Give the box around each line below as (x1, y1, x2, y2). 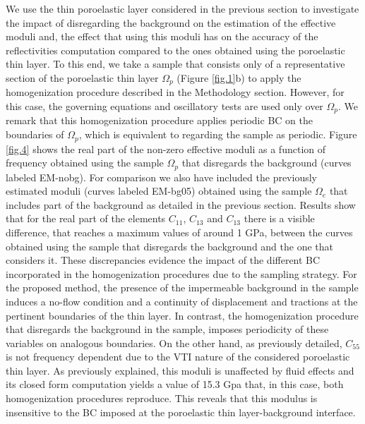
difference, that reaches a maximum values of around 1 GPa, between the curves (6, 224, 353, 239)
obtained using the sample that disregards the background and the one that (6, 238, 334, 253)
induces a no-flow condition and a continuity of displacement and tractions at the (6, 293, 358, 308)
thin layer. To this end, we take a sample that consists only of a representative (6, 56, 345, 71)
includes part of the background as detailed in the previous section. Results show (6, 197, 356, 212)
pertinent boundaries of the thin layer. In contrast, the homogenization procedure (6, 308, 359, 322)
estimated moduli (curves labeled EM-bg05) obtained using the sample (6, 183, 312, 198)
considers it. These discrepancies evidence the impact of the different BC (6, 253, 321, 267)
